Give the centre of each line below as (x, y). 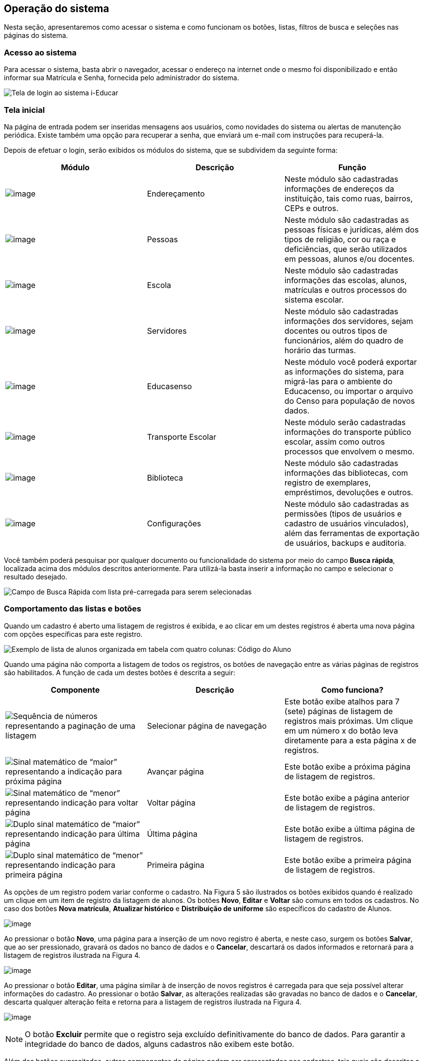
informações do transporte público (348, 432)
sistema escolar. (314, 299)
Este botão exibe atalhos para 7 (342, 701)
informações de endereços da (339, 189)
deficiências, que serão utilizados (346, 249)
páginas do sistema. (36, 36)
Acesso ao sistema (40, 52)
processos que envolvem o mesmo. (349, 451)
